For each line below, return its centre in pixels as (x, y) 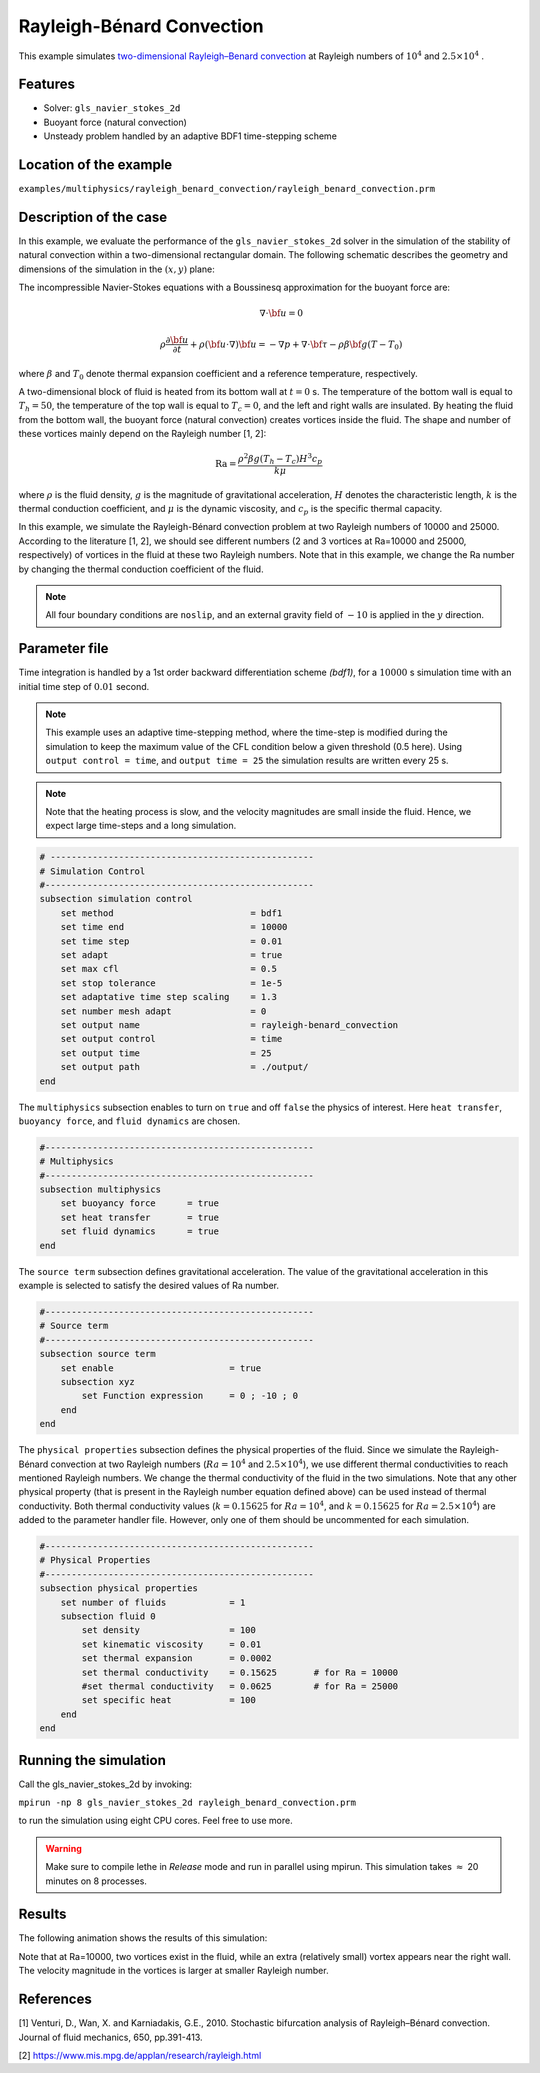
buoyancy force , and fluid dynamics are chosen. (129, 1121)
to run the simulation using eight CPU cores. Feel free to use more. (156, 1821)
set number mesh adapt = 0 (163, 1011)
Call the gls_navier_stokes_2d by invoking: (105, 1784)
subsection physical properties (119, 1588)
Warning (63, 1848)
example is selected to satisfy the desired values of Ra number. (149, 1286)
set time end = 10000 (174, 927)
